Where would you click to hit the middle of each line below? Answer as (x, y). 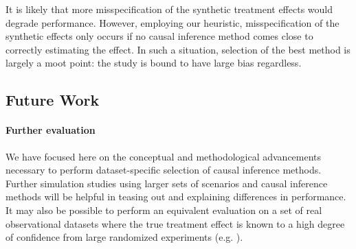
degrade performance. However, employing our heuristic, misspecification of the (173, 22)
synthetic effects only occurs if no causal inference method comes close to (159, 36)
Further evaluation (51, 130)
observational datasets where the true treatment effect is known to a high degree (175, 223)
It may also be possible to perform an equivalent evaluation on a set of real (164, 210)
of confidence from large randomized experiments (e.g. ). (124, 237)
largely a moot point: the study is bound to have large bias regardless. (154, 63)
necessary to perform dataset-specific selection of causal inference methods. (164, 170)
